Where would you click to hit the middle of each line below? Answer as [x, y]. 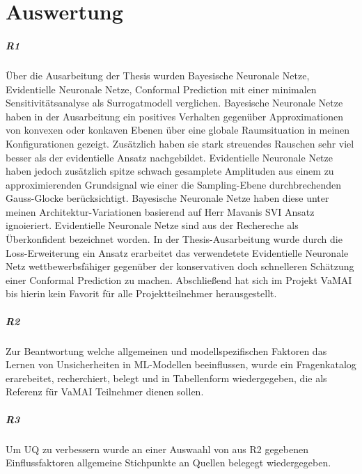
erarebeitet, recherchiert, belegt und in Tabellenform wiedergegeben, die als [166, 378]
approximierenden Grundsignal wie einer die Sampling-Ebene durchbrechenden [174, 184]
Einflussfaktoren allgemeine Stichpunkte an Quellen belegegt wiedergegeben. [168, 463]
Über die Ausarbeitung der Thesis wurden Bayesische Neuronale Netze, [158, 75]
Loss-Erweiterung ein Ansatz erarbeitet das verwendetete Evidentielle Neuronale [177, 252]
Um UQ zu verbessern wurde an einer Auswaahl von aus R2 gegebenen [157, 449]
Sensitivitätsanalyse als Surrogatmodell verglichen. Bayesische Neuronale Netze [174, 103]
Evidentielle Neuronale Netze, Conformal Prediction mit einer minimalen [161, 89]
